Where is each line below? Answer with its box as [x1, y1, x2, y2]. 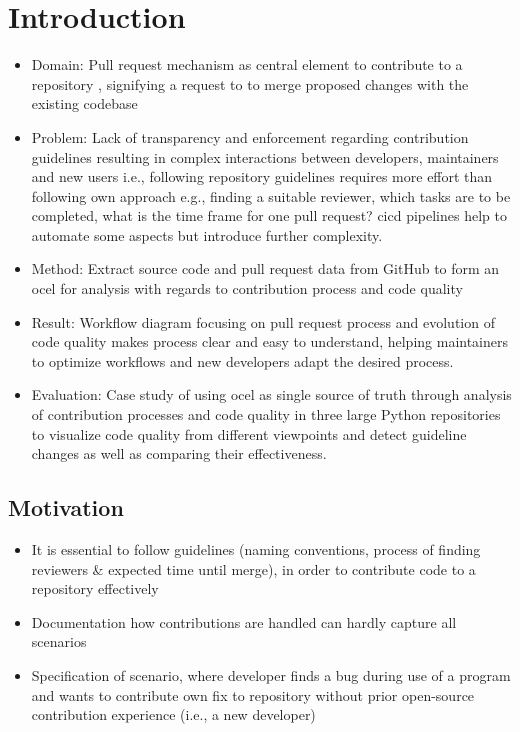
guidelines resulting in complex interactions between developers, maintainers [31, 146, 499, 167]
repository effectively [31, 578, 159, 599]
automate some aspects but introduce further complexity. [31, 224, 383, 245]
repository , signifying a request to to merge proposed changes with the [31, 73, 469, 94]
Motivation [8, 492, 124, 523]
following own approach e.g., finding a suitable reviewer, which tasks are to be [31, 185, 511, 206]
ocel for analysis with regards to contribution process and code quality [31, 278, 463, 299]
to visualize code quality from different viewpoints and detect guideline [31, 423, 467, 444]
